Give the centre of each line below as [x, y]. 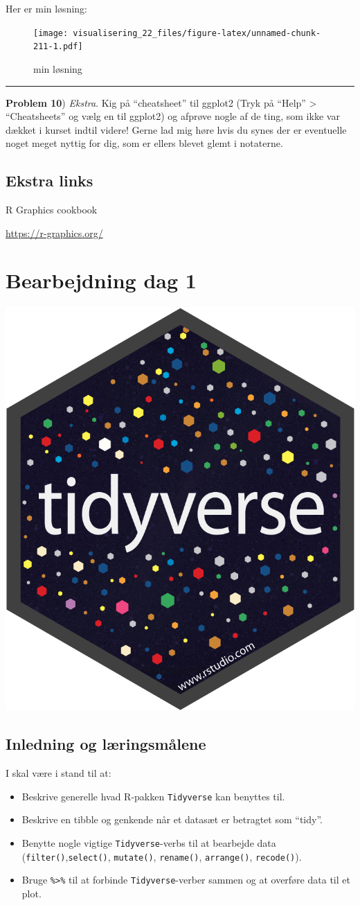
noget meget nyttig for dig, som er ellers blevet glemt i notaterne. [144, 143]
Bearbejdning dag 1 [101, 280]
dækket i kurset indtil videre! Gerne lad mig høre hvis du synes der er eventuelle [176, 129]
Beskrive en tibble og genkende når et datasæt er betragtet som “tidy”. [172, 819]
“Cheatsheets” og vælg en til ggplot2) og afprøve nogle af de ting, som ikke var [173, 116]
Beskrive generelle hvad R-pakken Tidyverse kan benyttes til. [153, 796]
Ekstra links [49, 181]
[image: [51, 33]
